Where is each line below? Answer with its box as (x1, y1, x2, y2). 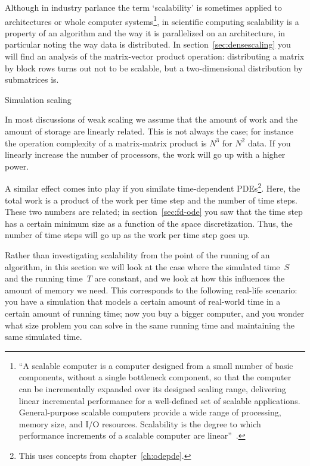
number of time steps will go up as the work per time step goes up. (5, 229, 250, 241)
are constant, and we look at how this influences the (94, 272, 285, 284)
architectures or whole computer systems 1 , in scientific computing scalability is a (5, 13, 299, 27)
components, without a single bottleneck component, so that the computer (18, 371, 292, 383)
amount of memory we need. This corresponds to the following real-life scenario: (5, 283, 297, 296)
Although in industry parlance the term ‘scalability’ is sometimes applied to (5, 1, 282, 13)
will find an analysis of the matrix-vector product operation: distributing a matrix (5, 50, 305, 62)
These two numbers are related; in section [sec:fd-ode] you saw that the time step (5, 205, 303, 218)
